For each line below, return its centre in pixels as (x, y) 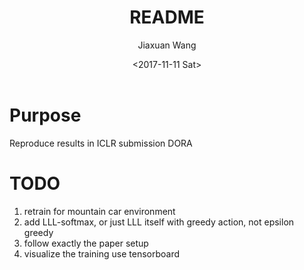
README (167, 17)
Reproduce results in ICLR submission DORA (101, 143)
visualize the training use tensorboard (102, 253)
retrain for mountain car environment (99, 211)
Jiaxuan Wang (167, 45)
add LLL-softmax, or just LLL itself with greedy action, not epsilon (159, 222)
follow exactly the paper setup (86, 243)
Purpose (45, 115)
